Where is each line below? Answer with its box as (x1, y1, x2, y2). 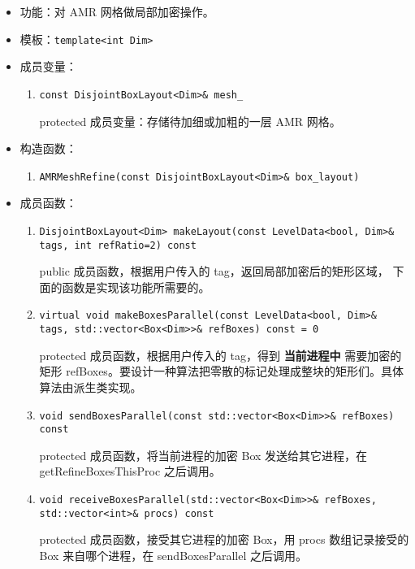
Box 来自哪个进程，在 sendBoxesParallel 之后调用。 (39, 546, 307, 563)
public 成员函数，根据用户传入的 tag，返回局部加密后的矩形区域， (39, 263, 389, 280)
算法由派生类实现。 (39, 378, 142, 395)
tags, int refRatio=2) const (39, 239, 197, 251)
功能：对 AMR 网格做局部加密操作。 (19, 3, 214, 20)
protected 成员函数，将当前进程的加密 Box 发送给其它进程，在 (39, 446, 368, 463)
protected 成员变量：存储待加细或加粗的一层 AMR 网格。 (39, 112, 341, 129)
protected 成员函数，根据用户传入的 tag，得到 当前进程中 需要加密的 (39, 346, 402, 363)
